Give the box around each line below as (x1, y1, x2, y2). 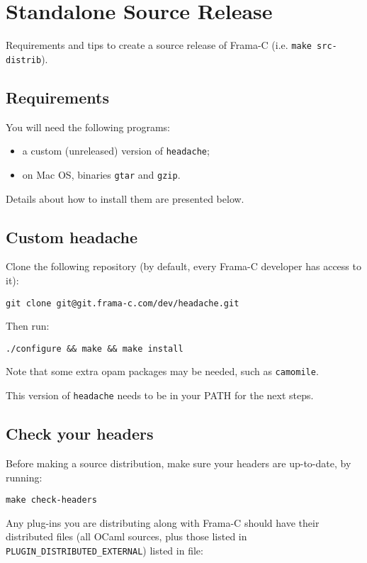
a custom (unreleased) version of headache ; (22, 143, 210, 158)
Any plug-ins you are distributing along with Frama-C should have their (6, 515, 320, 530)
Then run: (6, 318, 50, 333)
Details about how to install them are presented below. (6, 191, 244, 206)
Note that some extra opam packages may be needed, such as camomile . (6, 364, 319, 379)
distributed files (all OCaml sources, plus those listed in (6, 529, 247, 544)
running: (6, 469, 43, 484)
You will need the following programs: (6, 119, 170, 134)
